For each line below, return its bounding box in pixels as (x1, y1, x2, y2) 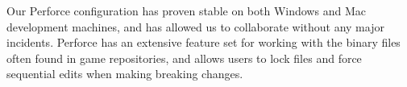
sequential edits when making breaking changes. (6, 65, 243, 82)
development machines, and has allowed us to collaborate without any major (6, 18, 384, 35)
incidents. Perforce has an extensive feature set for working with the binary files (6, 34, 401, 51)
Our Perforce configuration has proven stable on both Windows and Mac (6, 2, 366, 19)
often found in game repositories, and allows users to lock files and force (6, 49, 362, 66)
